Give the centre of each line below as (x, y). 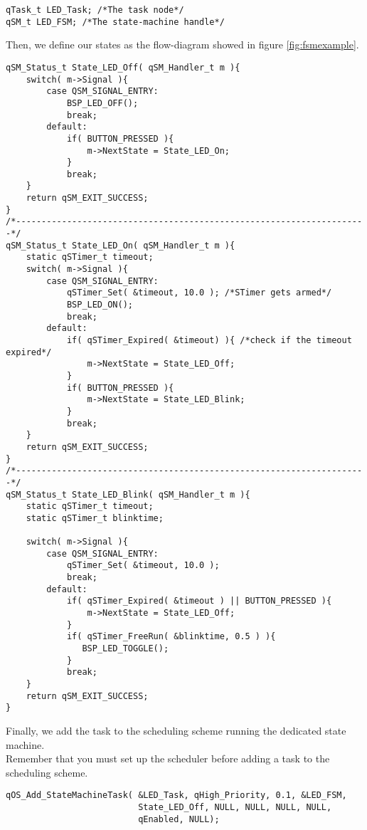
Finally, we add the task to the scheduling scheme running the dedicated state (176, 730)
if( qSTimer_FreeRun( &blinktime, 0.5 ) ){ (171, 637)
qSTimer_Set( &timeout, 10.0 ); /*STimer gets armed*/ (199, 293)
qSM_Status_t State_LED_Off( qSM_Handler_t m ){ (123, 67)
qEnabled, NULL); (179, 819)
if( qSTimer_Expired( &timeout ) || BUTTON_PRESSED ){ (199, 601)
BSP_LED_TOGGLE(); (126, 649)
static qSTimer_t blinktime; (95, 518)
